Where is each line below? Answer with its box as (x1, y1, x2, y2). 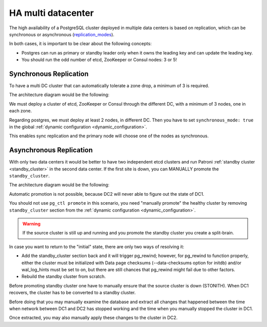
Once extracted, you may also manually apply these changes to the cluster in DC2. (9, 315, 178, 321)
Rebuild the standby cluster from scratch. (21, 273, 106, 279)
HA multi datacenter (9, 7, 94, 18)
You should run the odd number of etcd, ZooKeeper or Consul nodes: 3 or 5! (21, 57, 178, 63)
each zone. (9, 108, 32, 114)
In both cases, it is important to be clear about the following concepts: (9, 41, 152, 47)
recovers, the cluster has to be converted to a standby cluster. (9, 290, 136, 296)
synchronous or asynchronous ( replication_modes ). (9, 31, 115, 37)
